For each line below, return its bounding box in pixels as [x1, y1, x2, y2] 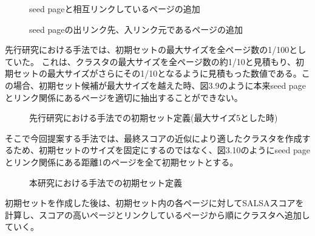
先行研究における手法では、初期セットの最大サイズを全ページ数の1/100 [5, 43, 290, 56]
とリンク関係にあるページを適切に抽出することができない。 [5, 91, 243, 103]
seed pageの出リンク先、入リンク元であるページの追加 [29, 23, 243, 35]
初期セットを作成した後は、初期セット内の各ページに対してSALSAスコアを [5, 196, 304, 209]
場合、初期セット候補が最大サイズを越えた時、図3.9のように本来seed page [13, 78, 306, 91]
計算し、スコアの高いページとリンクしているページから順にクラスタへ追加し [5, 208, 310, 221]
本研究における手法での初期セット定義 [29, 176, 182, 189]
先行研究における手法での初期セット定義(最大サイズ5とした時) [29, 111, 278, 124]
